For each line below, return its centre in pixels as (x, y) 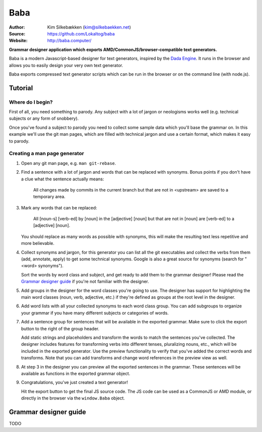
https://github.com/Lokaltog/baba (81, 33)
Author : (17, 27)
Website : (18, 41)
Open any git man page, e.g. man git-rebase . (69, 163)
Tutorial (21, 88)
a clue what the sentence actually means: (63, 179)
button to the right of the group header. (60, 328)
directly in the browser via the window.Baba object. (73, 398)
